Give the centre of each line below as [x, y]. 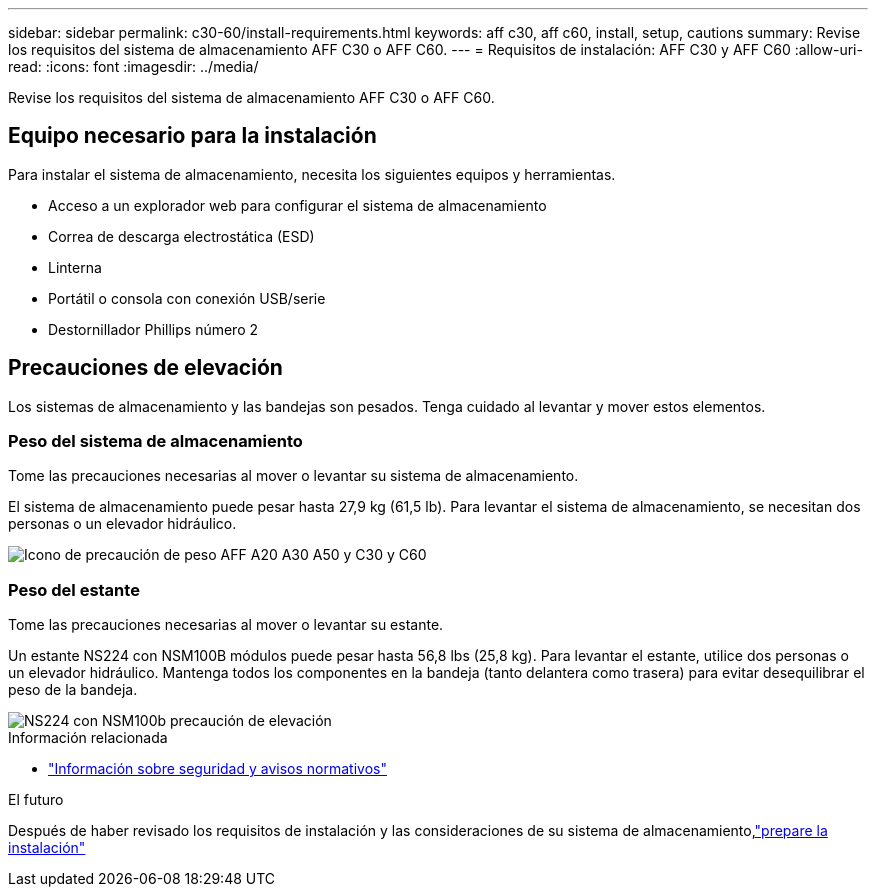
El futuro [36, 800]
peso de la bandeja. [73, 690]
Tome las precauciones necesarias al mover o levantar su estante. [226, 625]
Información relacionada [88, 738]
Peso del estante [74, 589]
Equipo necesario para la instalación [192, 136]
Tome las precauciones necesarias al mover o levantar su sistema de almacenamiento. [293, 476]
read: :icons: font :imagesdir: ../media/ [133, 66]
